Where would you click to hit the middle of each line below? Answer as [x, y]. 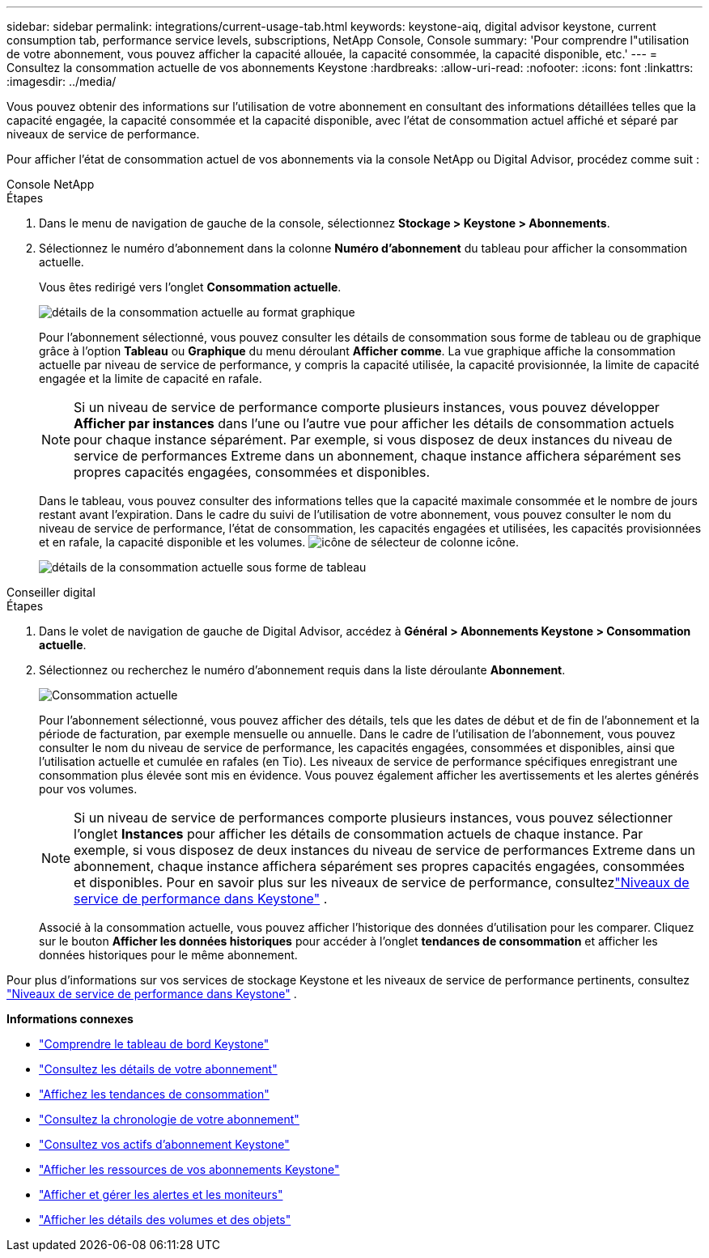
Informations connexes [70, 1019]
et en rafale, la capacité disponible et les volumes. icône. [279, 542]
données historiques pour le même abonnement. [168, 955]
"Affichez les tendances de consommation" [154, 1094]
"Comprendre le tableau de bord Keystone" [154, 1044]
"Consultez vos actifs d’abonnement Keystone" [164, 1144]
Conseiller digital [51, 592]
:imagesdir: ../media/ [62, 81]
